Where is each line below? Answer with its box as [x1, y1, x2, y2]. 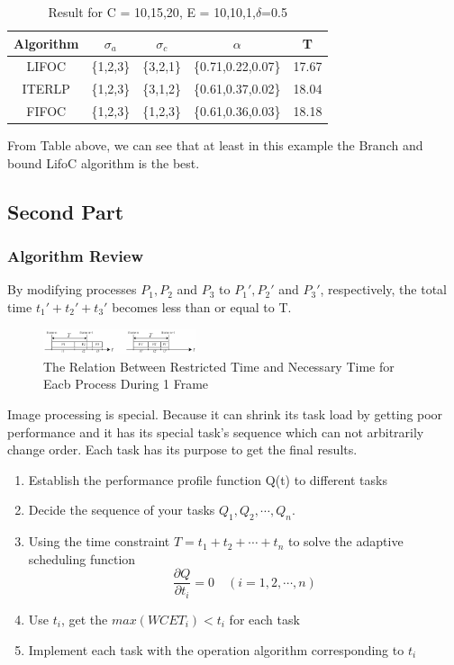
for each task [229, 609, 300, 628]
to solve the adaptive [287, 532, 404, 551]
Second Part [7, 197, 124, 225]
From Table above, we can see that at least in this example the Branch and [7, 136, 423, 155]
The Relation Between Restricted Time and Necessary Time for [43, 356, 395, 375]
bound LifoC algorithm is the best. [7, 153, 200, 172]
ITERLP [22, 79, 70, 98]
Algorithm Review [7, 245, 144, 267]
